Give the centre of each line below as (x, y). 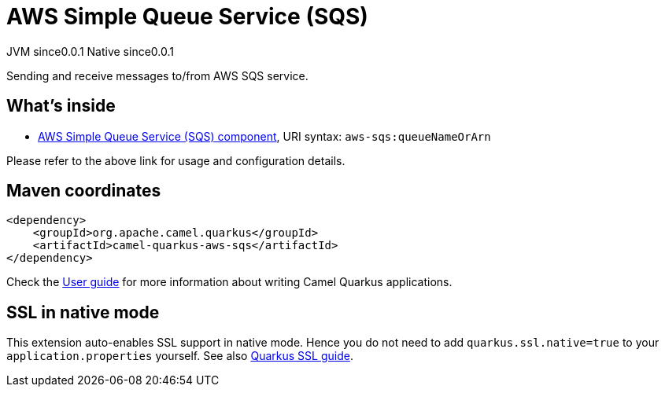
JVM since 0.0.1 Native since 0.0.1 (90, 51)
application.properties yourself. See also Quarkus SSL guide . (180, 356)
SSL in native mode (83, 312)
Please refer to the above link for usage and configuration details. (176, 160)
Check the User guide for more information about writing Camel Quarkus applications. (229, 282)
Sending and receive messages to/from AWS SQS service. (157, 75)
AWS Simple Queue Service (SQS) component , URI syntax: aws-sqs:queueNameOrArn (264, 136)
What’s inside (61, 106)
